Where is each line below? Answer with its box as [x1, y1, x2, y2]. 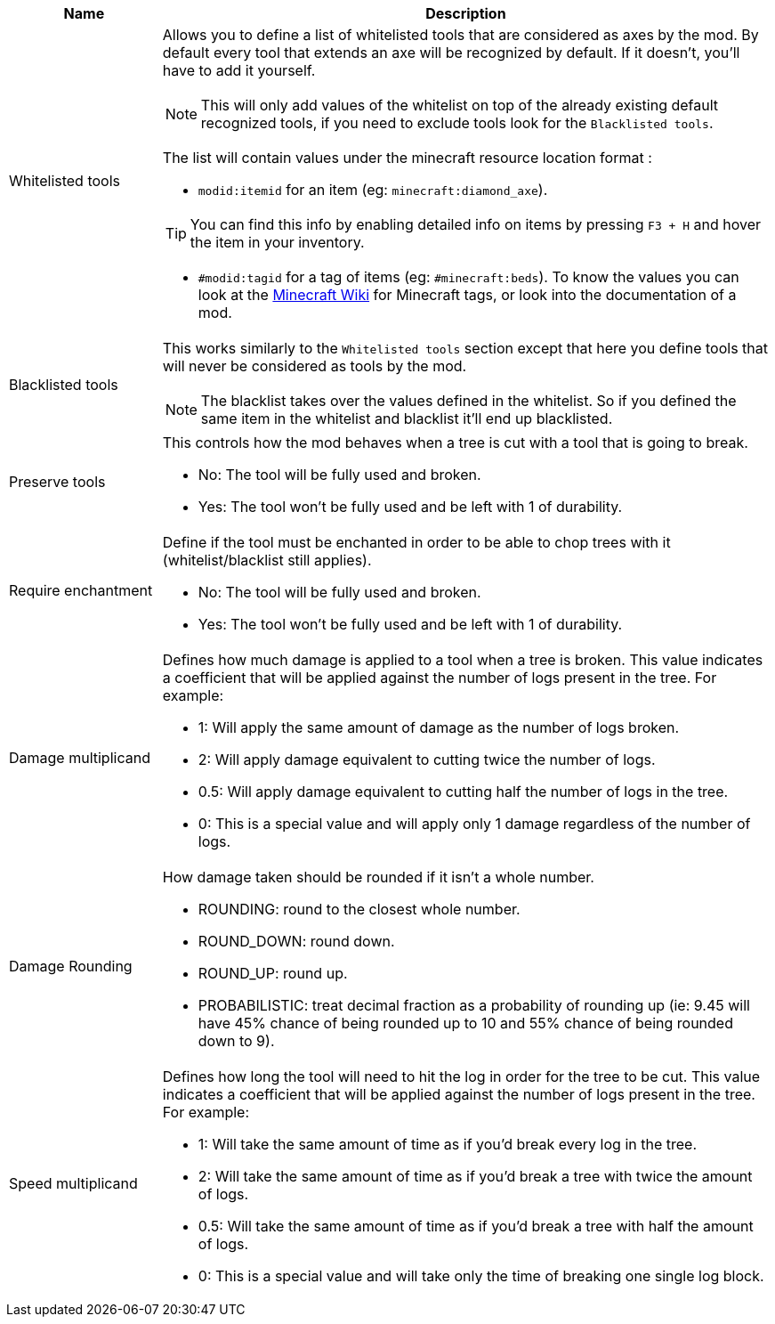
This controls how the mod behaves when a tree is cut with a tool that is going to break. [162, 434, 748, 451]
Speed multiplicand [9, 1174, 138, 1192]
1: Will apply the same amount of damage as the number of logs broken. [198, 719, 680, 736]
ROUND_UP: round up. [198, 964, 348, 982]
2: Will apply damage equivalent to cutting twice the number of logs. [198, 751, 656, 768]
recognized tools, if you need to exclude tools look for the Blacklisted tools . [200, 114, 714, 132]
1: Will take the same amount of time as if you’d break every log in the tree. [198, 1135, 697, 1153]
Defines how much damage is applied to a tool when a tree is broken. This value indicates [162, 651, 763, 669]
